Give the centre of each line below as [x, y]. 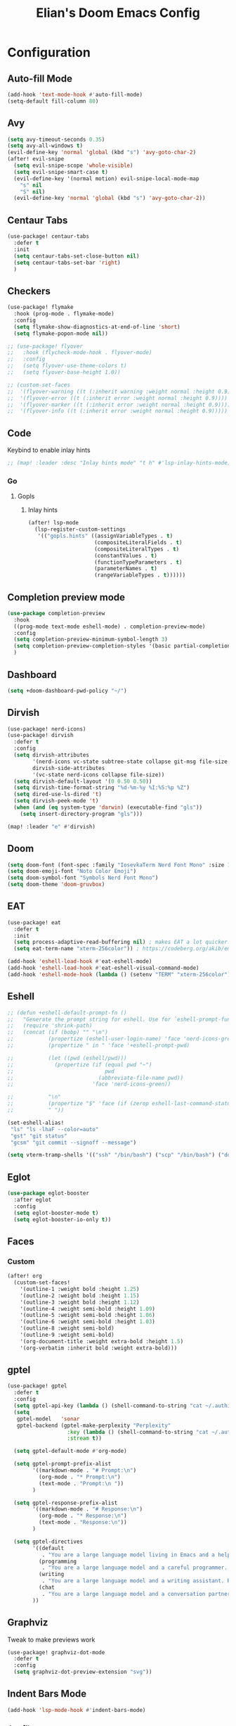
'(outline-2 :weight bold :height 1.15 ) [80, 1296]
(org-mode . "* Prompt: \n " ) [79, 1477]
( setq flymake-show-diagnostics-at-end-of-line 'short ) [97, 327]
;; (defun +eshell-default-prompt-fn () [67, 1013]
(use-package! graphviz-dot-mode [56, 1652]
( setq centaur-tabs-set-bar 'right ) [67, 263]
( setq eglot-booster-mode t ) [56, 1213]
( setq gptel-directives [48, 1542]
